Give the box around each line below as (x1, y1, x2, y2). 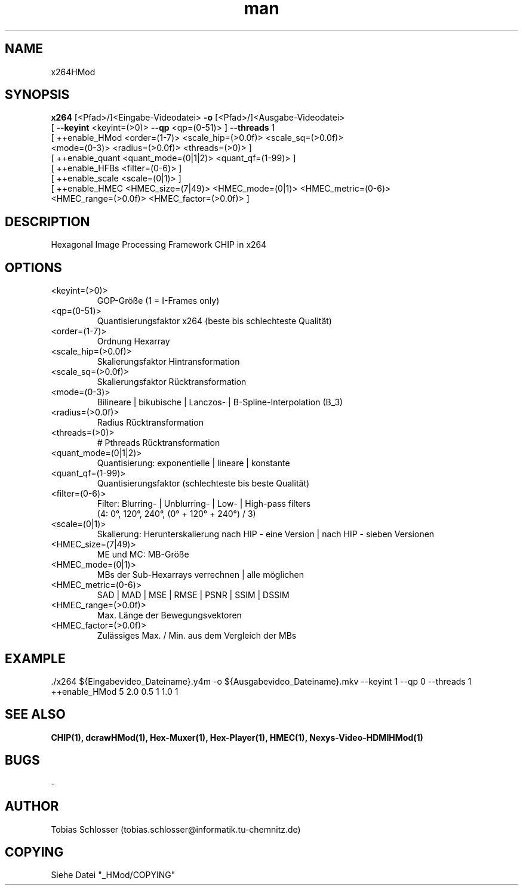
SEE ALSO (5, 707, 66, 722)
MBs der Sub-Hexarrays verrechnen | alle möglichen (97, 569, 304, 580)
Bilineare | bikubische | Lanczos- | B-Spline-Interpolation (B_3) (97, 397, 343, 408)
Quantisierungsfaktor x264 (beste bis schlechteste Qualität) (97, 316, 332, 327)
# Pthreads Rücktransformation (97, 438, 220, 448)
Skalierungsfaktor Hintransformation (97, 356, 240, 367)
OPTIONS (5, 260, 62, 275)
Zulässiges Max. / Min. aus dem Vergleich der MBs (97, 630, 297, 641)
